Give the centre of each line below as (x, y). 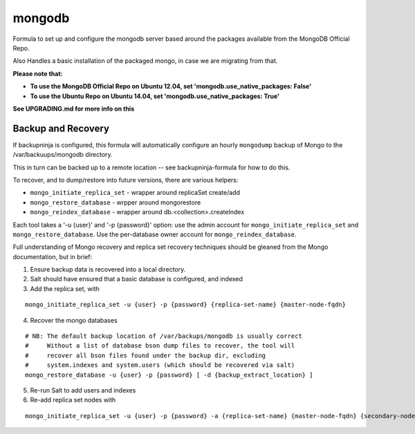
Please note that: (38, 73)
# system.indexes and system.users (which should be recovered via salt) (160, 365)
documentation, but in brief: (53, 256)
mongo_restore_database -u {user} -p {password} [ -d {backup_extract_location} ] (169, 375)
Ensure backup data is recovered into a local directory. (108, 270)
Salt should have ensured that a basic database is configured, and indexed (137, 279)
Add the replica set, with (65, 289)
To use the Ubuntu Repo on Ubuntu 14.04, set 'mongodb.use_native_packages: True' (155, 96)
